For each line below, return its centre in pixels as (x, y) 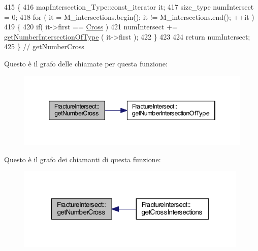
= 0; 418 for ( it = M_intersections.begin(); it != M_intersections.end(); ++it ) (129, 16)
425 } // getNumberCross (44, 46)
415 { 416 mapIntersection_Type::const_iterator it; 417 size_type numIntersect (129, 7)
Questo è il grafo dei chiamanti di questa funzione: (83, 159)
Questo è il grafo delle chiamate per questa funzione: (86, 63)
